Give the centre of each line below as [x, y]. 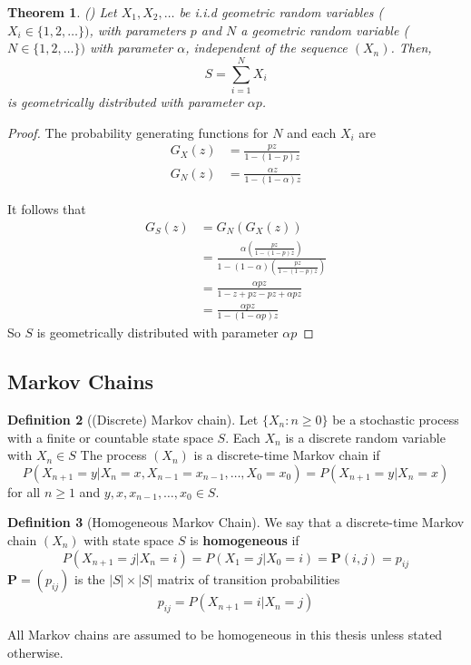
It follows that [47, 209]
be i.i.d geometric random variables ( [281, 12]
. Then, [411, 48]
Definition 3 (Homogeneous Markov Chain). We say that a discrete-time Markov [236, 522]
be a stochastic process [396, 419]
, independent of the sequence [266, 48]
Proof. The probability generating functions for [138, 132]
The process [113, 455]
